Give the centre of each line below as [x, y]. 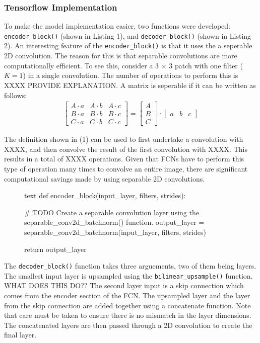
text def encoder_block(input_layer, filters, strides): [105, 195]
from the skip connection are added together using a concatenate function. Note [127, 305]
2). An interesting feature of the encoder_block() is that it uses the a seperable [128, 46]
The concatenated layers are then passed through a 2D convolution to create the [128, 325]
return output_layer [55, 249]
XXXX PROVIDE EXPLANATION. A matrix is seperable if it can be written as [130, 85]
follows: [16, 95]
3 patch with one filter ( [206, 65]
